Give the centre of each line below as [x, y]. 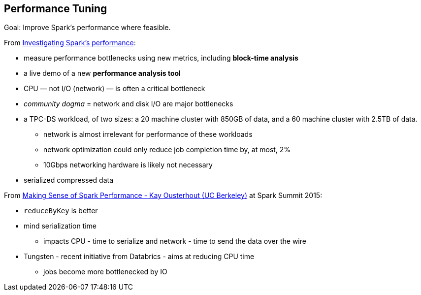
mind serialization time [60, 226]
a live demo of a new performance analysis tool [102, 73]
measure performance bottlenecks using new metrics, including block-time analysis [161, 58]
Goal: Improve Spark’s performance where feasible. [87, 28]
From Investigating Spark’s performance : [70, 43]
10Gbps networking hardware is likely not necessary [128, 165]
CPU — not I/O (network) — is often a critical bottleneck [114, 89]
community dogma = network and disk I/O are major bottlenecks [129, 104]
